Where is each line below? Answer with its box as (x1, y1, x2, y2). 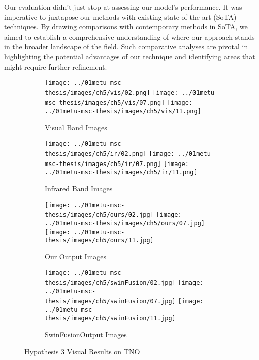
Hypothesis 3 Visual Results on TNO (24, 346, 140, 356)
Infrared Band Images (45, 183, 113, 193)
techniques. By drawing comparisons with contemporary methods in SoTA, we (4, 21, 248, 32)
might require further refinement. (4, 61, 107, 72)
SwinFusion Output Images (45, 329, 127, 340)
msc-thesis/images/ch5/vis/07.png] (45, 99, 165, 107)
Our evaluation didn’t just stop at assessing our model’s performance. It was (4, 2, 242, 12)
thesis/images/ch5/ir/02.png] (45, 150, 147, 158)
